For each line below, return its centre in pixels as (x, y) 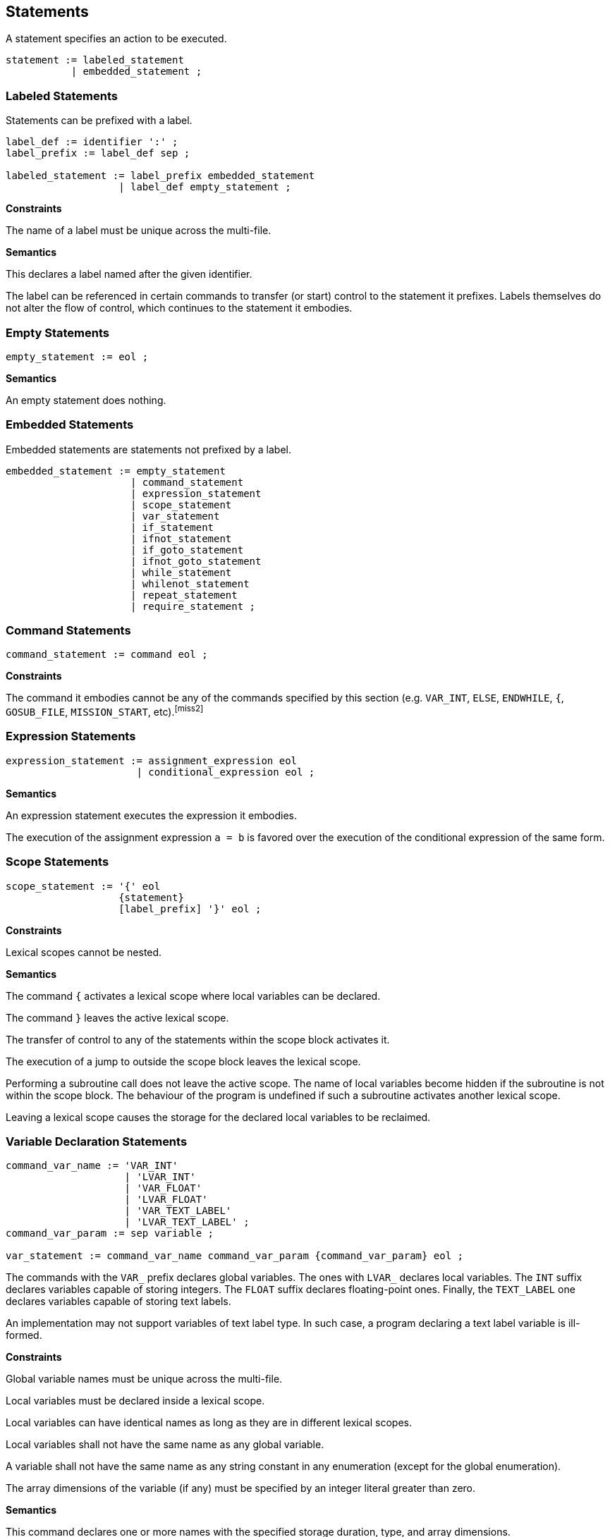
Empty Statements (58, 332)
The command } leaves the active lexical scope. (117, 1017)
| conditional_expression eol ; (226, 772)
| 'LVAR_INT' (160, 1177)
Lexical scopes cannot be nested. (84, 952)
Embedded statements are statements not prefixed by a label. (149, 449)
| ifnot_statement (181, 538)
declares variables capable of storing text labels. (118, 1302)
